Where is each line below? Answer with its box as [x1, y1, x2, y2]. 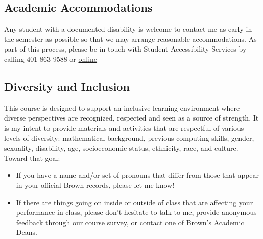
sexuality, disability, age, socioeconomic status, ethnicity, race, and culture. [4, 142, 238, 153]
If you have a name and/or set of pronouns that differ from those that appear [16, 170, 259, 180]
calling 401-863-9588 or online [4, 53, 98, 64]
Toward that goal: [4, 152, 60, 163]
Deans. [16, 227, 37, 237]
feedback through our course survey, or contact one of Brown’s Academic [16, 217, 244, 227]
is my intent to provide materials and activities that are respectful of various [4, 122, 244, 133]
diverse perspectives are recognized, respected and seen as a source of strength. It [4, 112, 259, 123]
